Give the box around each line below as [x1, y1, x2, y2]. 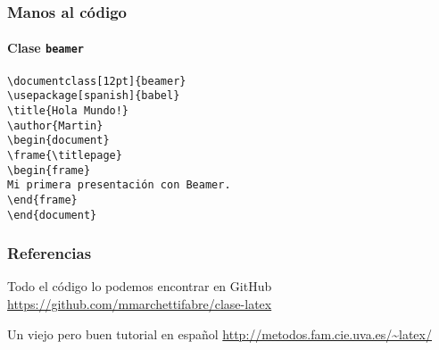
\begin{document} [7, 134, 110, 147]
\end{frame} [7, 193, 78, 206]
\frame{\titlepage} [7, 148, 122, 162]
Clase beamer [7, 38, 84, 57]
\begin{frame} [7, 163, 91, 177]
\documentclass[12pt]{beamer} [7, 74, 186, 87]
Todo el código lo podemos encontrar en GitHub [7, 277, 272, 296]
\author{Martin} [7, 119, 104, 132]
